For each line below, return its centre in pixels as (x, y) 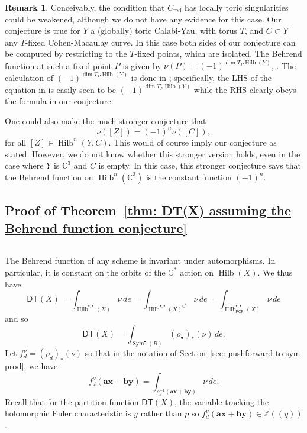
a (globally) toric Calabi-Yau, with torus (164, 30)
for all (16, 142)
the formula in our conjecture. (59, 101)
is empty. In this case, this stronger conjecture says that (200, 165)
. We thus (275, 272)
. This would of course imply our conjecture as (193, 142)
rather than (161, 413)
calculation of (29, 77)
